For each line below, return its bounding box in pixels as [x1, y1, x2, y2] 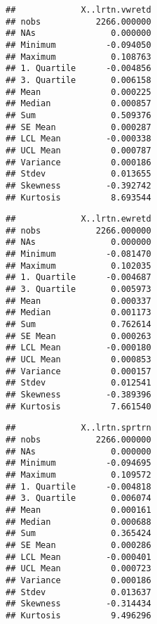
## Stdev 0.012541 [6, 378, 151, 388]
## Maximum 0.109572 [6, 469, 151, 480]
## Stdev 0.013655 [6, 169, 151, 179]
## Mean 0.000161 [6, 504, 151, 515]
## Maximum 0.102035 [6, 260, 151, 271]
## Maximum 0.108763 [6, 51, 151, 62]
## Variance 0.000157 [6, 366, 151, 376]
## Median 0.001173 [6, 307, 151, 318]
